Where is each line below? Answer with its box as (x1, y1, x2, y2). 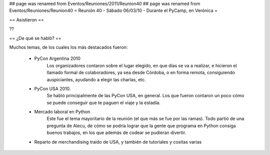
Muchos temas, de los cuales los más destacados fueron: (9, 44, 128, 50)
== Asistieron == (9, 16, 44, 22)
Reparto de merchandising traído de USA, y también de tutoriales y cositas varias (34, 139, 202, 145)
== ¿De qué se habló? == (9, 35, 62, 41)
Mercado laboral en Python (34, 109, 90, 115)
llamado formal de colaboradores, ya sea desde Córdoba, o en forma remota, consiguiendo (46, 70, 235, 76)
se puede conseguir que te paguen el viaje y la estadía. (46, 100, 161, 106)
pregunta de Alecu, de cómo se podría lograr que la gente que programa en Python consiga (46, 123, 236, 129)
